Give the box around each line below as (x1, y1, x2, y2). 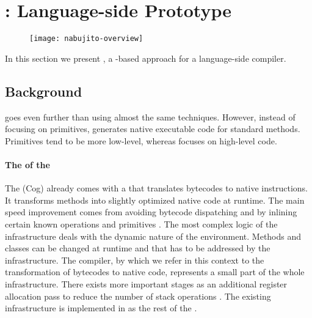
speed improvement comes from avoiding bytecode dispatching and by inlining (5, 205, 297, 218)
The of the (5, 158, 50, 171)
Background (5, 81, 82, 100)
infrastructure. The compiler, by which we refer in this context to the (5, 253, 264, 266)
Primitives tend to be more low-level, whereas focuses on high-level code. (5, 134, 277, 147)
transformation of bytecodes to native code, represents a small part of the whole (5, 265, 305, 278)
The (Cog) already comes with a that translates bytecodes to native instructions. (5, 182, 308, 194)
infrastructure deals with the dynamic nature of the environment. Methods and (5, 229, 302, 242)
